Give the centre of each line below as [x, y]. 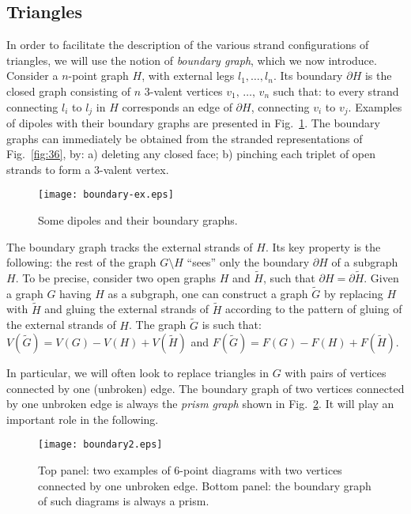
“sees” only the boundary [248, 262]
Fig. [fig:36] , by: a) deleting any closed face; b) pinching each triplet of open [191, 154]
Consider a [32, 76]
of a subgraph [365, 262]
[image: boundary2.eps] [100, 445]
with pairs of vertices [336, 373]
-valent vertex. [134, 169]
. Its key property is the [323, 246]
